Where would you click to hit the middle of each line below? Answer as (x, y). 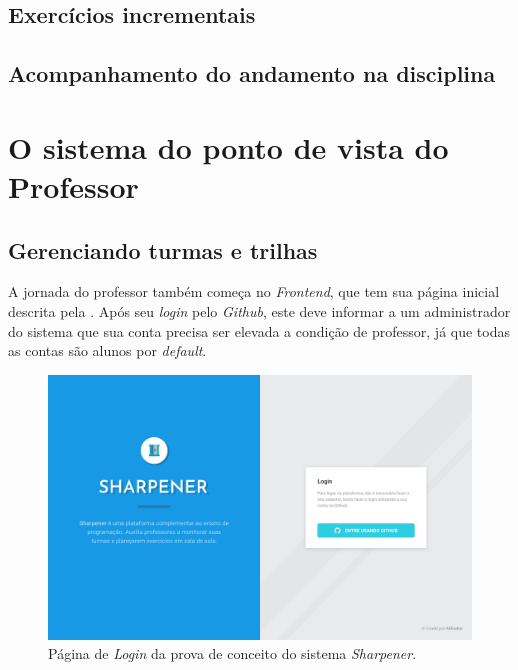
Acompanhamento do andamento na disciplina (252, 73)
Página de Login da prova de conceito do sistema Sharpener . (232, 653)
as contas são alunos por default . (107, 350)
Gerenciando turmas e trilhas (163, 249)
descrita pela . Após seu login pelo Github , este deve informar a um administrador (259, 310)
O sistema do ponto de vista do (228, 146)
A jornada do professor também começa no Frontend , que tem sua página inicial (254, 291)
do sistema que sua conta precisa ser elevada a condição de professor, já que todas (259, 330)
